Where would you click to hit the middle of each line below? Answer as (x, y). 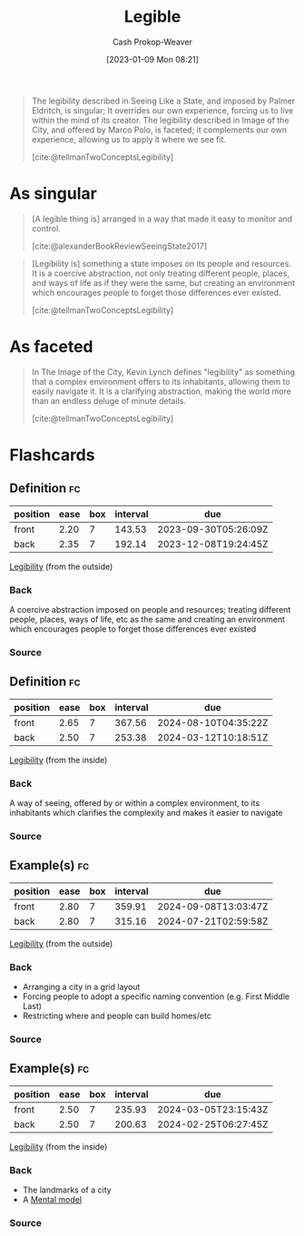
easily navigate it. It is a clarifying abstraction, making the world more (162, 391)
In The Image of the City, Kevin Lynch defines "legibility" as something (163, 372)
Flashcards (52, 455)
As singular (53, 194)
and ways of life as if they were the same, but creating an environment (163, 282)
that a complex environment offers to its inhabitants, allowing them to (161, 381)
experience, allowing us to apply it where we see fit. (129, 139)
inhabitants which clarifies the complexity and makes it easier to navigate (146, 813)
